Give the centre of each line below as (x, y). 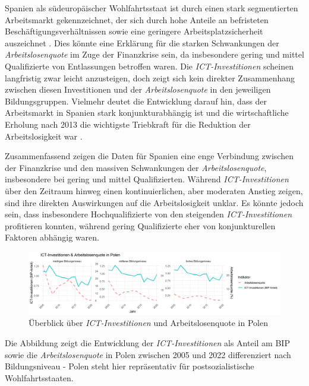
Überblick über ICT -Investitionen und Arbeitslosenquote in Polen (148, 323)
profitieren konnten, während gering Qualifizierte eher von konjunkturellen (140, 225)
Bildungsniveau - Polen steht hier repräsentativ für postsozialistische (130, 366)
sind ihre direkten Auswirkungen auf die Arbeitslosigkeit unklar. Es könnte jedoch (154, 202)
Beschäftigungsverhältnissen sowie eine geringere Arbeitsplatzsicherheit (134, 31)
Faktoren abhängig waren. (52, 237)
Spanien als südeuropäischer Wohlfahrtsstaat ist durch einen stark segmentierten (152, 8)
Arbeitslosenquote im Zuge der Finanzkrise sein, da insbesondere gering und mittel (154, 54)
